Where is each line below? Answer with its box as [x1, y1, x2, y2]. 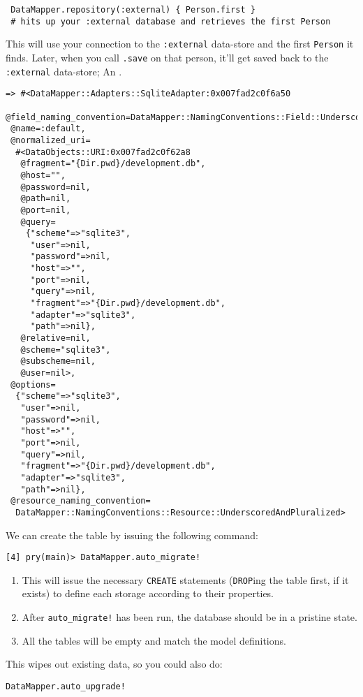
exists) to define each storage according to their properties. [22, 586, 274, 601]
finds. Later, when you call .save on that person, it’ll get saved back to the [6, 50, 329, 64]
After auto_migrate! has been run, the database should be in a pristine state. [22, 610, 357, 624]
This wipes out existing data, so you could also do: [6, 656, 223, 671]
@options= [10, 379, 56, 390]
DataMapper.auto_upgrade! [6, 681, 126, 691]
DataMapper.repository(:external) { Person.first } [10, 5, 255, 15]
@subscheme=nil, [20, 356, 96, 367]
